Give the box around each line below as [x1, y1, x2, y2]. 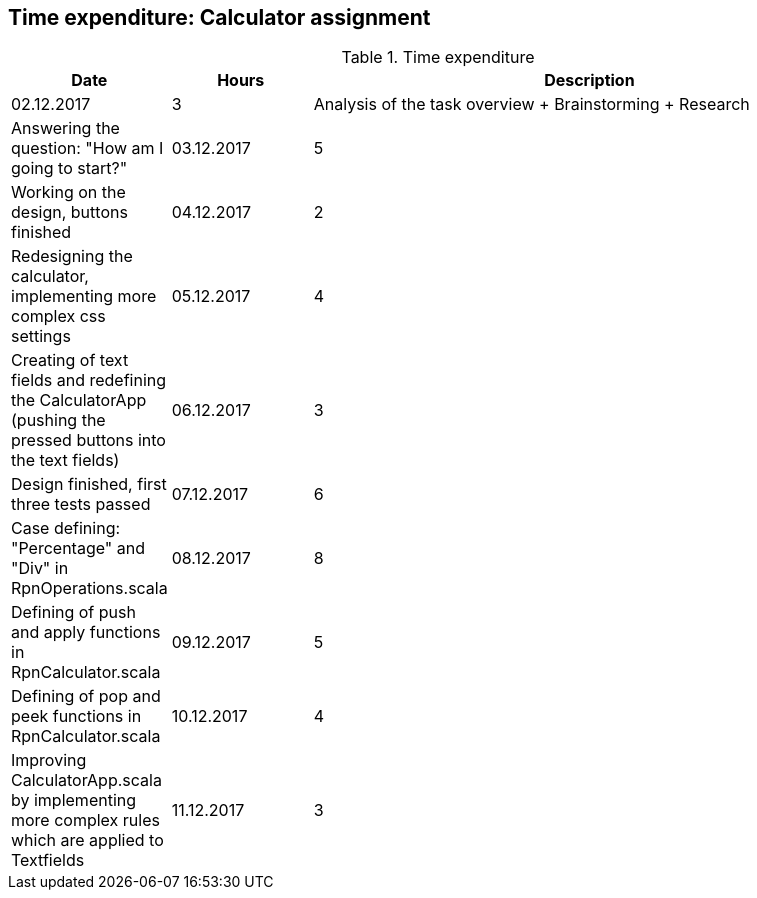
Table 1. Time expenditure [341, 47, 535, 68]
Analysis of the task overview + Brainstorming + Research [313, 94, 750, 115]
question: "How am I [11, 138, 164, 159]
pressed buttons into [11, 430, 166, 451]
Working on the [11, 182, 126, 203]
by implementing [11, 790, 137, 811]
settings [11, 326, 71, 347]
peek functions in [11, 706, 142, 727]
